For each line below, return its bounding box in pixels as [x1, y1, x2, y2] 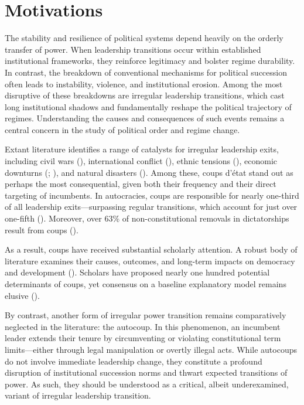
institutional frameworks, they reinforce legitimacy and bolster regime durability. [5, 55, 295, 67]
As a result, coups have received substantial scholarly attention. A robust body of [5, 243, 298, 256]
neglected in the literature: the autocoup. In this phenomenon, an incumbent [5, 320, 281, 332]
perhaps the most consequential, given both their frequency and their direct [5, 178, 276, 190]
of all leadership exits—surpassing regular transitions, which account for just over [5, 200, 298, 213]
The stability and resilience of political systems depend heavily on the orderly [5, 32, 283, 44]
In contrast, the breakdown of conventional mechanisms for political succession [5, 66, 288, 78]
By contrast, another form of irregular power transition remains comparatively [5, 309, 286, 321]
